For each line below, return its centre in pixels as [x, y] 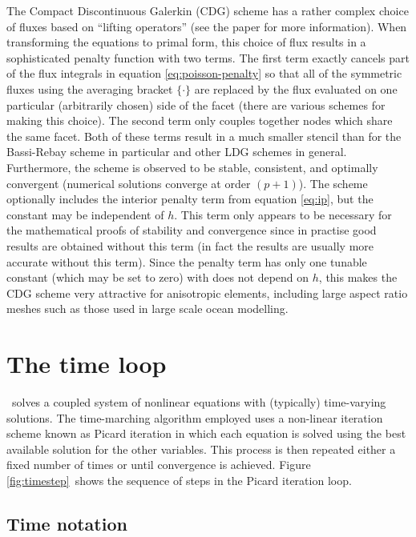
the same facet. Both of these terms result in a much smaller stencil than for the [204, 136]
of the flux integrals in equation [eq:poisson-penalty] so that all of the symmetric [204, 73]
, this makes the [358, 277]
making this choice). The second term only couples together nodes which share [200, 120]
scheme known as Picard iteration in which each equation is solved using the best [206, 433]
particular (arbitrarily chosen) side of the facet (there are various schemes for [196, 104]
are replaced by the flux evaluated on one [296, 88]
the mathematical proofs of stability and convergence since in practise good [192, 230]
